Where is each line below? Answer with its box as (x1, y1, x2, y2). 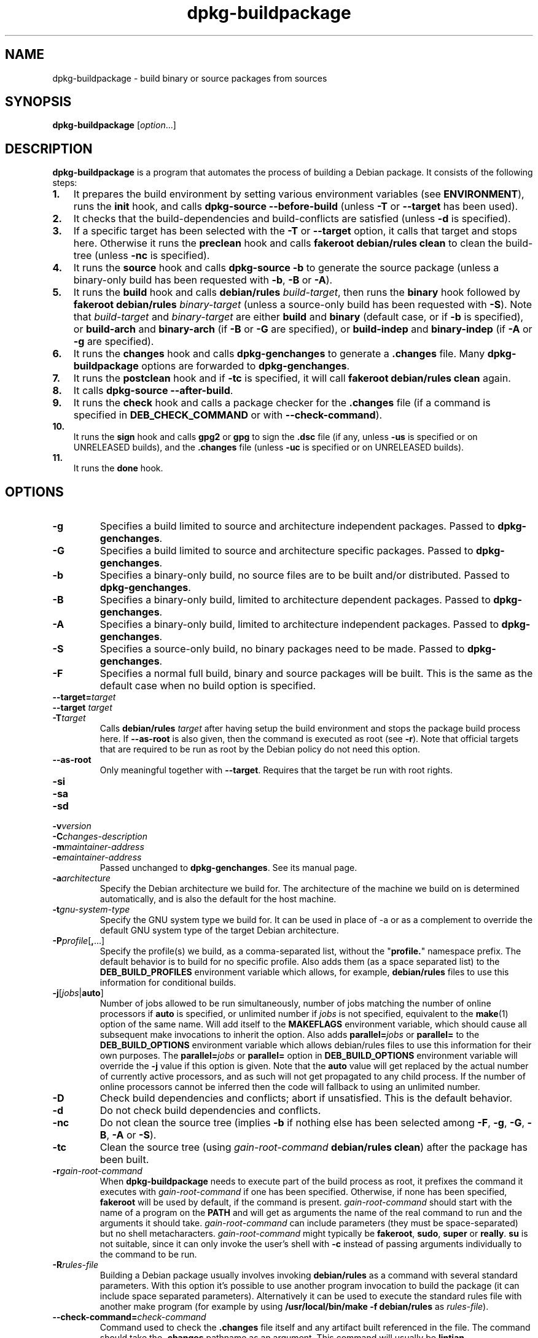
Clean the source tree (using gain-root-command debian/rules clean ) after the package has (99, 1141, 528, 1154)
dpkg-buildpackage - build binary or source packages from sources (52, 72, 327, 83)
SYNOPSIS (5, 94, 72, 110)
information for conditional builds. (99, 977, 236, 988)
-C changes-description (52, 831, 148, 842)
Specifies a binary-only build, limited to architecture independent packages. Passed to (99, 618, 499, 631)
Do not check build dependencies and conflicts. (99, 1104, 321, 1117)
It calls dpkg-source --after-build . (73, 384, 233, 397)
